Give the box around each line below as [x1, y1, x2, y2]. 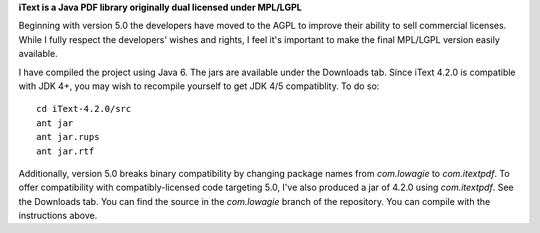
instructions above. [18, 210, 98, 222]
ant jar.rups [36, 131, 100, 143]
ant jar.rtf [36, 145, 95, 157]
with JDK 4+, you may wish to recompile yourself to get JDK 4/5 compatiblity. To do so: [18, 80, 380, 92]
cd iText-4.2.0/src [36, 103, 132, 115]
